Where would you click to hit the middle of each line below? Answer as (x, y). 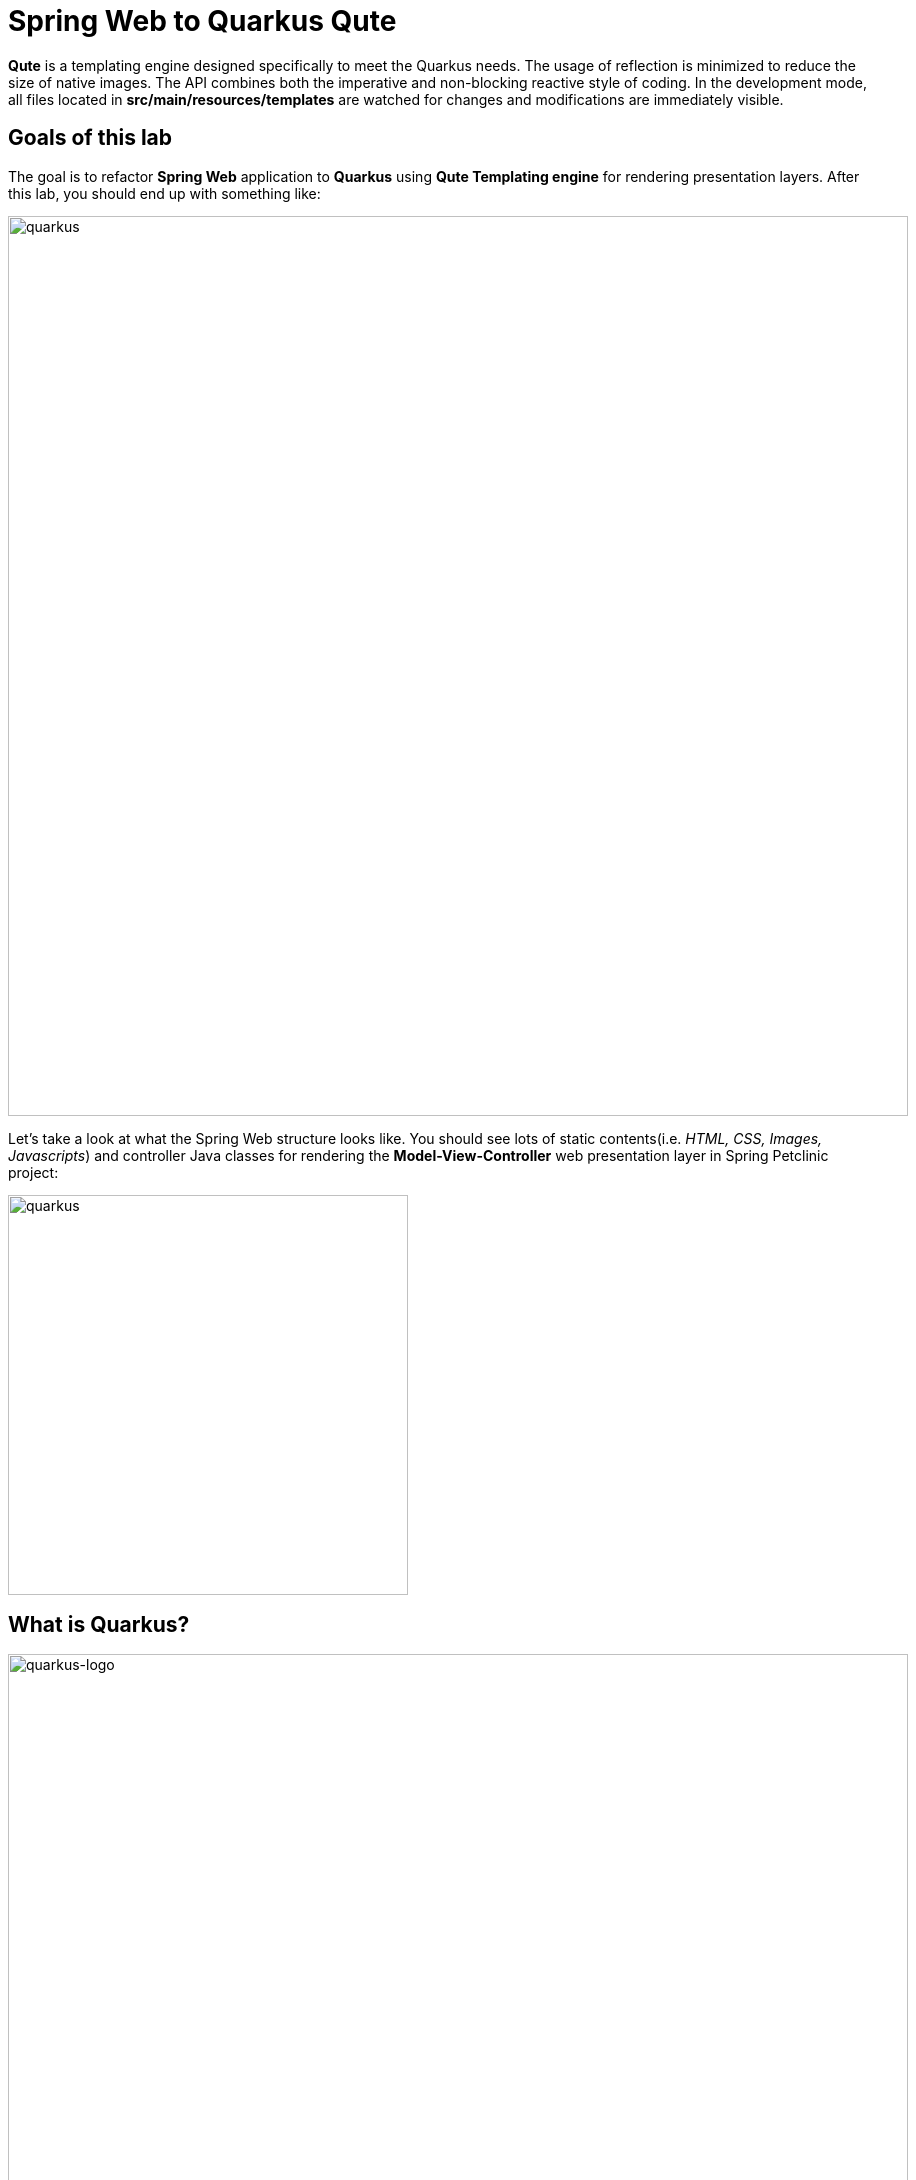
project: (33, 1172)
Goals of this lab (90, 138)
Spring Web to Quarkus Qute (202, 21)
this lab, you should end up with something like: (164, 193)
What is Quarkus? (99, 1625)
